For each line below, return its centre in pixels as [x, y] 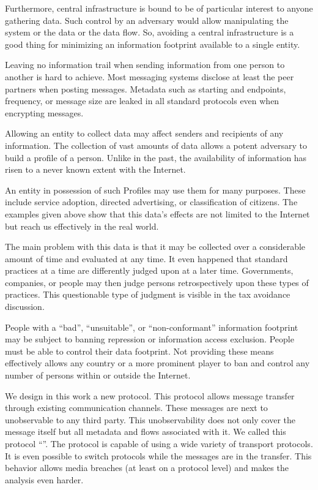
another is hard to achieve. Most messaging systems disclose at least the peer [150, 76]
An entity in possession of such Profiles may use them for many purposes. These [155, 190]
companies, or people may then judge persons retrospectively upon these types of [157, 282]
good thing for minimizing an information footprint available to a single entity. [153, 44]
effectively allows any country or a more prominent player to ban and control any [157, 363]
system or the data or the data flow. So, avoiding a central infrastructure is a [150, 32]
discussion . [25, 307]
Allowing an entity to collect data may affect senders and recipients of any [144, 133]
